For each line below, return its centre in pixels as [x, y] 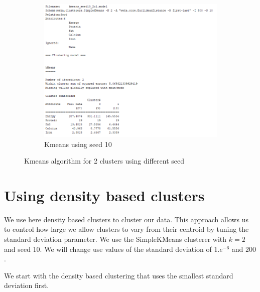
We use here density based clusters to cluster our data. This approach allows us [126, 219]
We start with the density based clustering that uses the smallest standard [119, 275]
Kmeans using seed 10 [78, 144]
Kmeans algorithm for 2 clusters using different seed [104, 161]
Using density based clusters [104, 195]
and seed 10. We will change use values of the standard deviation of [108, 249]
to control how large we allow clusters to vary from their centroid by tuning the [126, 229]
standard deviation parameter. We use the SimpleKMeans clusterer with [115, 239]
